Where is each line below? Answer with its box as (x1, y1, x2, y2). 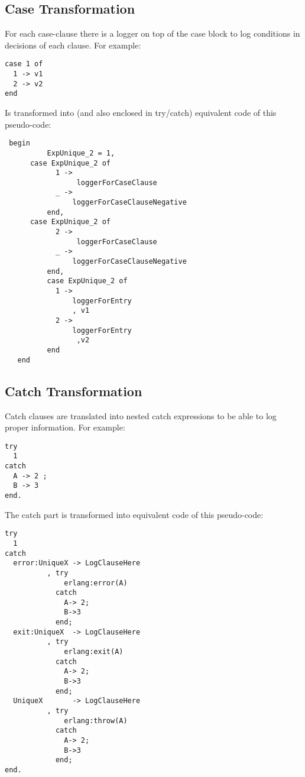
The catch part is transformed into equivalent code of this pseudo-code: (5, 508, 264, 520)
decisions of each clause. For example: (5, 38, 141, 51)
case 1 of (5, 60, 43, 69)
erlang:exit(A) (64, 647, 124, 656)
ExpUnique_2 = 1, (47, 148, 115, 157)
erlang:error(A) (64, 578, 128, 587)
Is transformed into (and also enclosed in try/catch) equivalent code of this (5, 106, 277, 119)
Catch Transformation (5, 381, 142, 400)
